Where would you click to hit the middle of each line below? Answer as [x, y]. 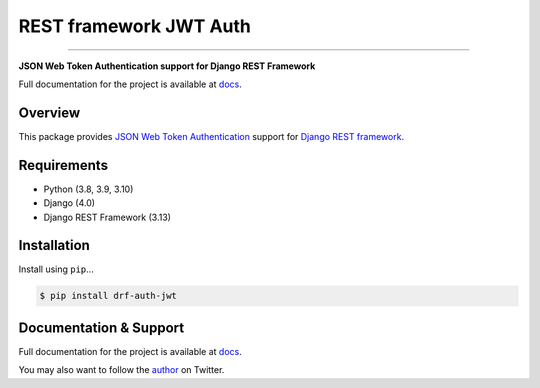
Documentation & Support [101, 327]
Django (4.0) [69, 203]
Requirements [63, 165]
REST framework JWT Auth [135, 26]
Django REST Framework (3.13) [107, 217]
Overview [49, 112]
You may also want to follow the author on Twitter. [121, 370]
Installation [54, 245]
